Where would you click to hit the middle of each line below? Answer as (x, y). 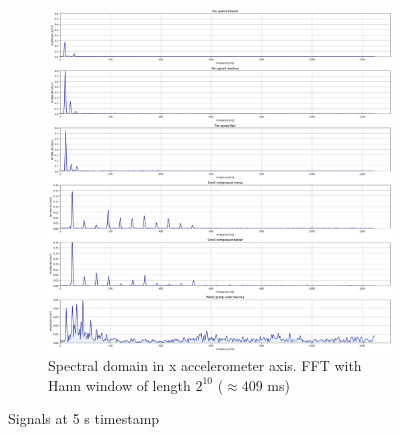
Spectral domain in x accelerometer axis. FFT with (205, 365)
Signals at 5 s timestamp (84, 418)
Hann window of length (119, 384)
